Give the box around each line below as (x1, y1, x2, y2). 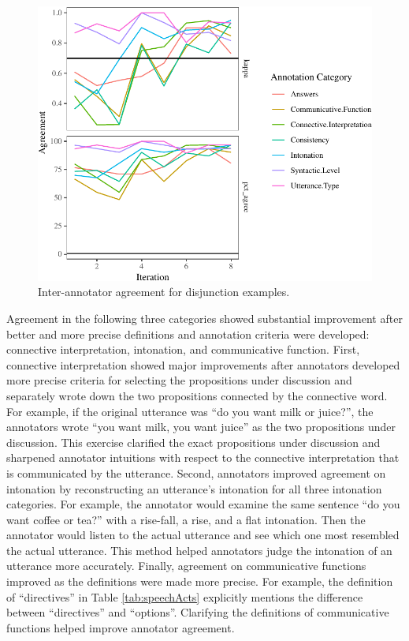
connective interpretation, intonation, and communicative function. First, (6, 341, 360, 358)
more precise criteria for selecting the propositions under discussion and (6, 372, 352, 388)
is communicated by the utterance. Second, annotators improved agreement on (6, 464, 386, 481)
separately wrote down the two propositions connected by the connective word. (6, 387, 388, 403)
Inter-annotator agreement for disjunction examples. (38, 283, 290, 300)
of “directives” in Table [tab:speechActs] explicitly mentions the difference (6, 588, 363, 605)
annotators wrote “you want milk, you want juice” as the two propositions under (6, 418, 396, 435)
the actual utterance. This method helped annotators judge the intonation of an (6, 542, 392, 558)
